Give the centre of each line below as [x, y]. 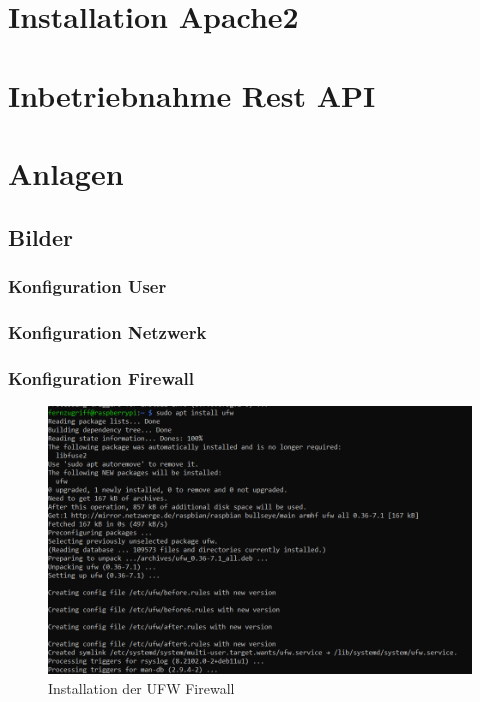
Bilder [41, 236]
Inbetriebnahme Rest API [192, 94]
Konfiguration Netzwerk [107, 331]
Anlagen [66, 172]
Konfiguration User [87, 285]
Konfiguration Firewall [101, 377]
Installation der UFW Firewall [141, 688]
